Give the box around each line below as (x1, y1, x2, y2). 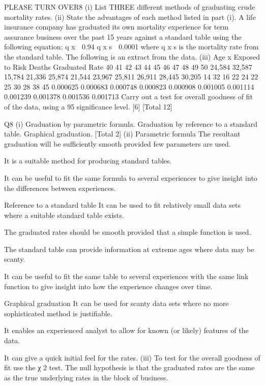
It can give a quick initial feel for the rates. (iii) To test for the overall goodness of (4, 352, 260, 363)
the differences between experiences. (4, 182, 116, 193)
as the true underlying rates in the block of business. (4, 372, 168, 382)
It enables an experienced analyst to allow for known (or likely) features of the (4, 325, 249, 336)
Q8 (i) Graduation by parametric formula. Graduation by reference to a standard (4, 118, 258, 129)
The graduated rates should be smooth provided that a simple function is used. (4, 227, 251, 237)
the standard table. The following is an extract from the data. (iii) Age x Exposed (4, 51, 260, 62)
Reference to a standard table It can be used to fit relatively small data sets (4, 200, 241, 210)
